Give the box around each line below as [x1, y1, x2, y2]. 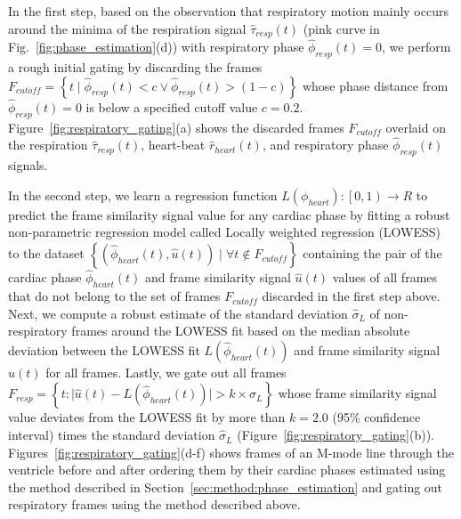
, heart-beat [141, 135, 206, 154]
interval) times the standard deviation [8, 426, 215, 444]
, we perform [381, 37, 451, 56]
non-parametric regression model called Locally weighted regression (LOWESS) [8, 223, 441, 241]
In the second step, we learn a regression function [8, 185, 278, 204]
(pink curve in [303, 19, 380, 37]
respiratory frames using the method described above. [8, 495, 301, 514]
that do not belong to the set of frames [8, 287, 221, 305]
